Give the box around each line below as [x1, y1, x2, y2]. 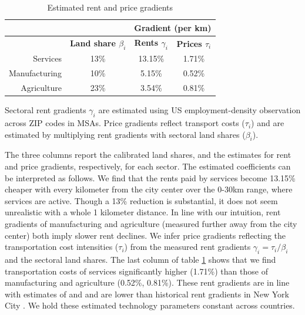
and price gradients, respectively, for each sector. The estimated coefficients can [5, 160, 291, 172]
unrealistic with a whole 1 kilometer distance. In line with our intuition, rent [5, 206, 281, 218]
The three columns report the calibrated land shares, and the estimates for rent [5, 148, 291, 161]
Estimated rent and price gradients [47, 1, 173, 13]
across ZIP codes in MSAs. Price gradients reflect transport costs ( [5, 117, 245, 129]
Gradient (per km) [134, 21, 212, 33]
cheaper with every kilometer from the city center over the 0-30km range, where [5, 183, 293, 195]
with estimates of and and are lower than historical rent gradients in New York [5, 287, 289, 300]
